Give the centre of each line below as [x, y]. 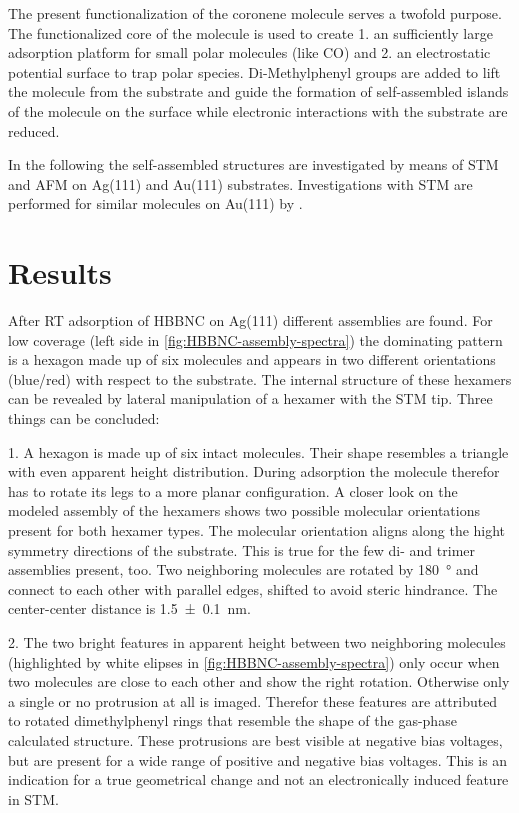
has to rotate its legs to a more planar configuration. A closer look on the [233, 490]
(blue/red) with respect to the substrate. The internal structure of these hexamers [260, 378]
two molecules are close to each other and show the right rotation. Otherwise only [259, 681]
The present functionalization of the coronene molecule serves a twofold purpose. [255, 13]
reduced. [34, 130]
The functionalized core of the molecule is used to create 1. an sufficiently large [250, 32]
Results [60, 272]
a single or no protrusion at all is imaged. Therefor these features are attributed [253, 700]
